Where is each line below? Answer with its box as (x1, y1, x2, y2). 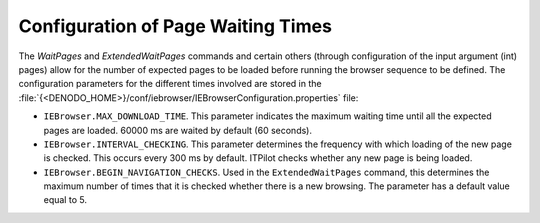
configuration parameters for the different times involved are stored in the (18, 78, 322, 90)
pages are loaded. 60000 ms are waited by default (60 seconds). (43, 124, 312, 136)
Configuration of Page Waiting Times (18, 15, 332, 37)
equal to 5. (43, 194, 87, 206)
